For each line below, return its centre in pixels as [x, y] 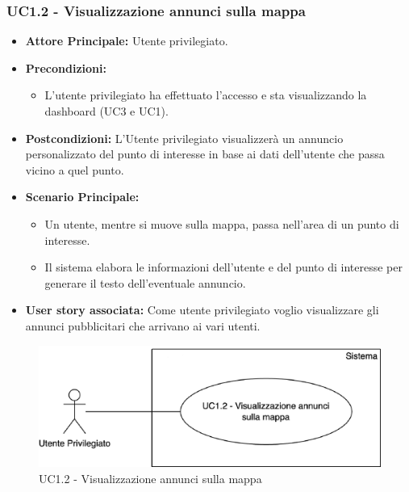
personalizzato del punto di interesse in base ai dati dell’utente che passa [205, 154]
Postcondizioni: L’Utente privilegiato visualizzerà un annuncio [184, 138]
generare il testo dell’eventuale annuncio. [145, 282]
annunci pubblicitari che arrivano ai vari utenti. [143, 325]
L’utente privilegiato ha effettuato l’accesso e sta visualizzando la [206, 95]
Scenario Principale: [82, 197]
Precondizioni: [66, 67]
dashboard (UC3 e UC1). [106, 111]
